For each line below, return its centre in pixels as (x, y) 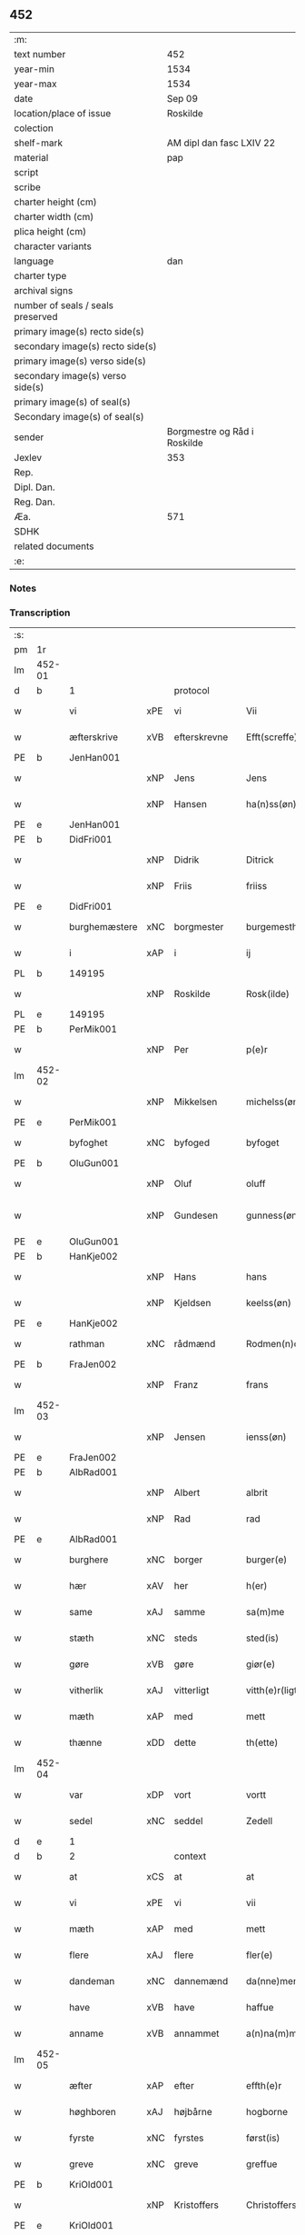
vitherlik (87, 1691)
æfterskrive (94, 737)
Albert (187, 1492)
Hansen (190, 804)
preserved (36, 316)
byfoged (192, 1142)
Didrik (187, 860)
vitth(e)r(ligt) (274, 1691)
